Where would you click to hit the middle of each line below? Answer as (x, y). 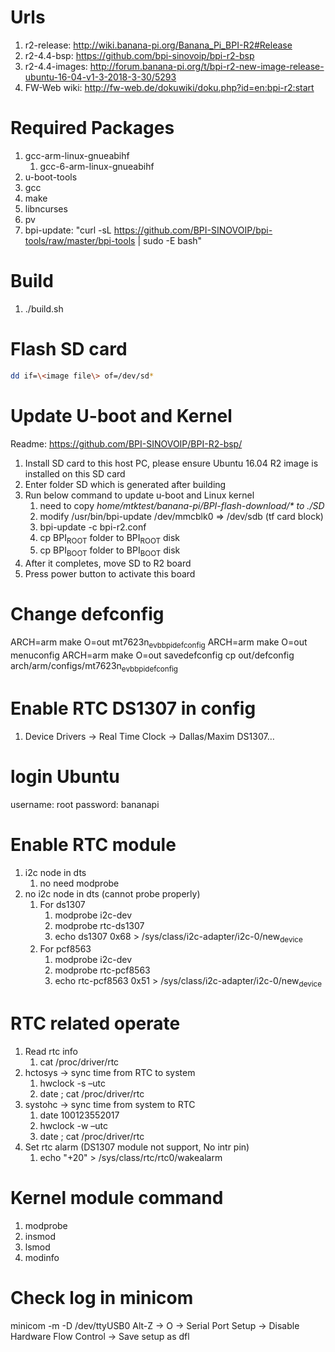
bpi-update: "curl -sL (68, 230)
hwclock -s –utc (72, 1083)
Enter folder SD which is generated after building (125, 484)
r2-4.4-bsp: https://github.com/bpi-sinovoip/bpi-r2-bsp (139, 55)
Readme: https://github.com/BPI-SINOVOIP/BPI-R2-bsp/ (126, 443)
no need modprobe (79, 883)
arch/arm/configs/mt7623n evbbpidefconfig (94, 666)
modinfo (42, 1257)
